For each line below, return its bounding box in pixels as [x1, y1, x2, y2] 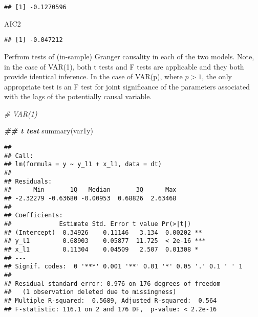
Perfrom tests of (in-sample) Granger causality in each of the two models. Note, [4, 51, 254, 61]
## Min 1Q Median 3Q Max [4, 186, 177, 194]
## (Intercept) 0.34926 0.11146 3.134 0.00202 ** [4, 229, 202, 236]
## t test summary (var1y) [4, 125, 94, 136]
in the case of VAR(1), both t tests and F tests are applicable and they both [4, 61, 244, 72]
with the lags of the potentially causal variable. [4, 91, 152, 102]
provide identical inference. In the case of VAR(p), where [4, 71, 183, 82]
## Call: [4, 152, 34, 160]
